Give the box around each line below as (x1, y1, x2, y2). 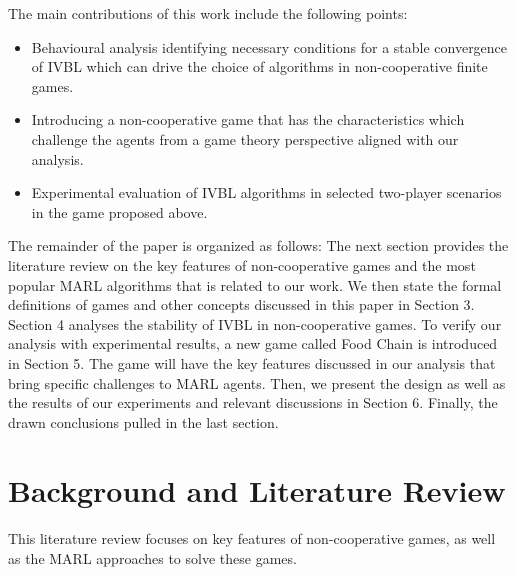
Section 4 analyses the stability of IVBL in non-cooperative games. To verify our (8, 313, 502, 334)
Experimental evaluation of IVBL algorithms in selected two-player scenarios (31, 182, 502, 203)
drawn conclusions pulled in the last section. (8, 411, 279, 432)
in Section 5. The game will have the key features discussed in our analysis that (8, 352, 496, 373)
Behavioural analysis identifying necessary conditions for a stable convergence (31, 36, 508, 57)
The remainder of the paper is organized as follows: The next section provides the (8, 235, 509, 256)
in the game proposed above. (31, 201, 208, 222)
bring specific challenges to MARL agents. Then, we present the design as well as (8, 372, 506, 393)
